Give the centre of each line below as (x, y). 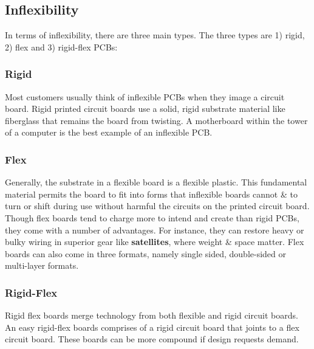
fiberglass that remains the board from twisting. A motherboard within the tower (156, 120)
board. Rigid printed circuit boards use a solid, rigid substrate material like (145, 109)
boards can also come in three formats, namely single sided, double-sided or (145, 253)
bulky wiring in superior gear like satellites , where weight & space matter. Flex (155, 242)
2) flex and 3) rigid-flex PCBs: (61, 47)
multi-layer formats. (42, 265)
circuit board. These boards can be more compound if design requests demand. (152, 339)
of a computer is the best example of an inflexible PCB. (109, 132)
